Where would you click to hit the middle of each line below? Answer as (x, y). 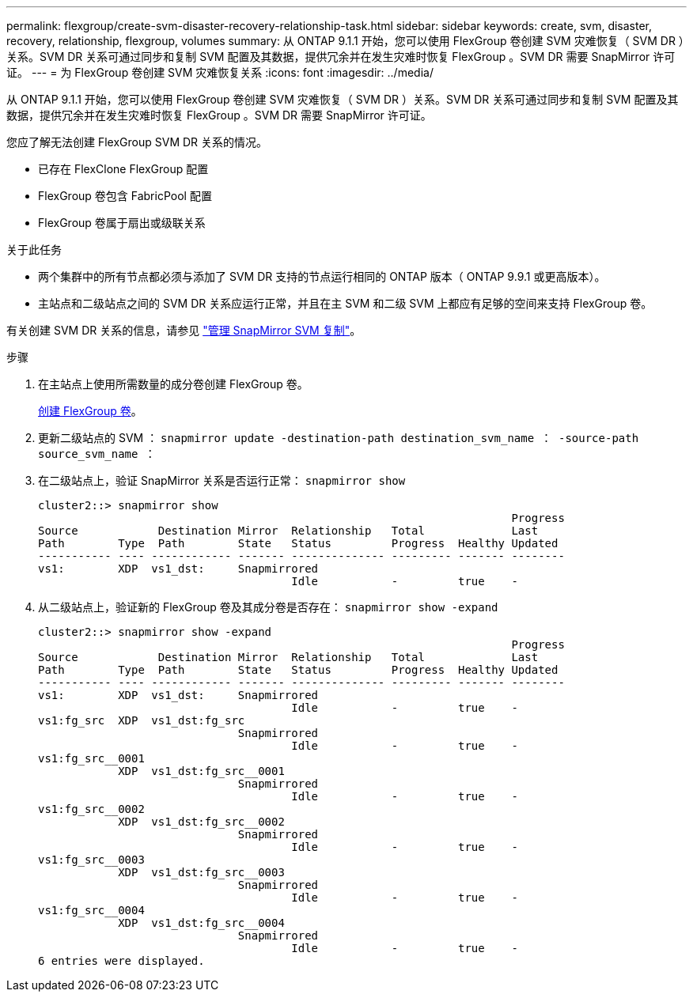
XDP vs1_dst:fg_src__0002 (201, 822)
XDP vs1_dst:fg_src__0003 (201, 872)
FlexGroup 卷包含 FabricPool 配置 (125, 196)
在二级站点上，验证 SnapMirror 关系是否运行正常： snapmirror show (222, 480)
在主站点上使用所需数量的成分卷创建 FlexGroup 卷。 (173, 384)
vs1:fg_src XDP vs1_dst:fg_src (142, 720)
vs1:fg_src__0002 (91, 809)
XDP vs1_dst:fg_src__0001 (201, 771)
